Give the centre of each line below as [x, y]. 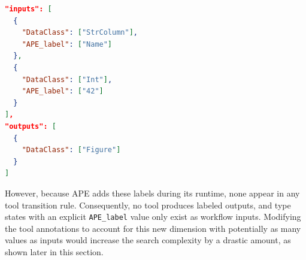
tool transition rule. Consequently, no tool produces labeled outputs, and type [148, 205]
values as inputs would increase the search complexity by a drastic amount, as [148, 240]
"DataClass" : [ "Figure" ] [71, 150]
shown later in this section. [54, 251]
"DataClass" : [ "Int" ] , [67, 79]
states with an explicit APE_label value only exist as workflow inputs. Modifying [153, 217]
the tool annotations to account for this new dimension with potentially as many [153, 228]
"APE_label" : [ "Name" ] [67, 44]
